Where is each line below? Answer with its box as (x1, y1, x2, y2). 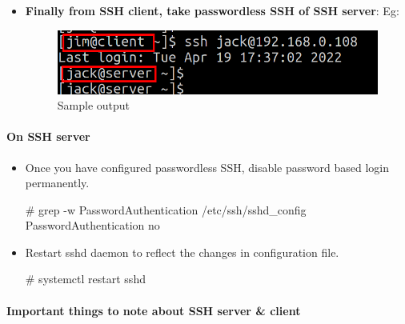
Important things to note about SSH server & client (6, 302, 301, 318)
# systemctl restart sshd (25, 270, 146, 287)
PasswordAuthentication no (25, 217, 160, 234)
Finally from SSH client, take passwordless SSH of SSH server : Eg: (25, 2, 399, 18)
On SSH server (6, 128, 90, 145)
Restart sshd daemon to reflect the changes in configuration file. (25, 243, 339, 260)
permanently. (25, 174, 90, 191)
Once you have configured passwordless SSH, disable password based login (25, 158, 389, 175)
